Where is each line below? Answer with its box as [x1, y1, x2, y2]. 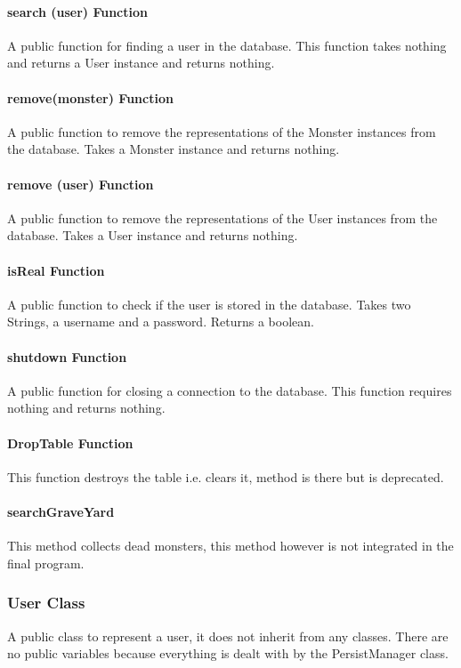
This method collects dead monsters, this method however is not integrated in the [7, 536, 454, 555]
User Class [7, 592, 85, 614]
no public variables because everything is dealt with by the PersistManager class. [7, 644, 449, 663]
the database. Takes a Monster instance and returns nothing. [7, 140, 340, 158]
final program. [7, 553, 85, 572]
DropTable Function [7, 433, 133, 452]
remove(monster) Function [7, 88, 174, 107]
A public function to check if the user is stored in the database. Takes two [7, 294, 411, 313]
